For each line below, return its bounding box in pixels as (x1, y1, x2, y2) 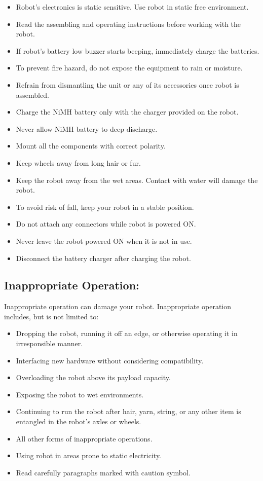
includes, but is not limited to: (4, 311, 99, 321)
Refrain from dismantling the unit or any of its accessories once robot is (16, 79, 239, 90)
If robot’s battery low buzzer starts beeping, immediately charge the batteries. (16, 45, 259, 56)
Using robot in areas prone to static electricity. (16, 450, 162, 461)
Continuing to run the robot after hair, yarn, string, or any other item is (16, 406, 241, 417)
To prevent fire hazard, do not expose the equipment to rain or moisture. (16, 62, 243, 73)
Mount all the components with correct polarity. (16, 140, 166, 151)
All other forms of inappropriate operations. (16, 433, 153, 443)
